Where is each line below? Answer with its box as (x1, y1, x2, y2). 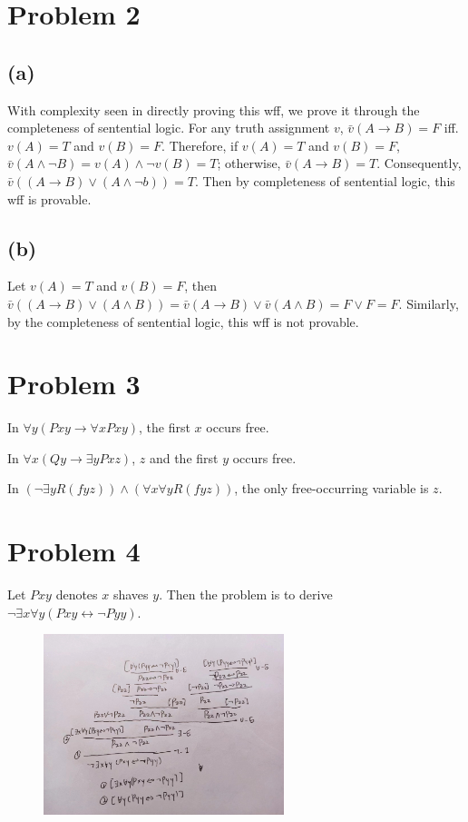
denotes (55, 585, 98, 604)
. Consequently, (376, 154, 462, 173)
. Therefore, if (161, 135, 239, 154)
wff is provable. (7, 189, 92, 208)
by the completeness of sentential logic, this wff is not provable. (7, 312, 359, 331)
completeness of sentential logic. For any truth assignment (7, 118, 330, 137)
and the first (149, 448, 219, 467)
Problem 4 (7, 532, 141, 569)
